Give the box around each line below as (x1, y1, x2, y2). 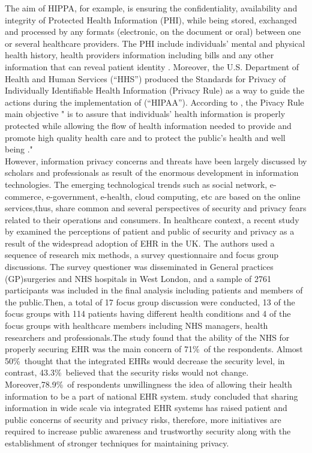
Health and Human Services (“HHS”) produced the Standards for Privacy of (5, 72, 286, 85)
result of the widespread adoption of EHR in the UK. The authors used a (5, 236, 275, 249)
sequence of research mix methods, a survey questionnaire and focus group (5, 248, 279, 261)
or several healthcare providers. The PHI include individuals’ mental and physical (5, 37, 305, 49)
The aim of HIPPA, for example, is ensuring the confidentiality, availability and (5, 2, 298, 14)
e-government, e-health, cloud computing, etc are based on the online (46, 190, 301, 202)
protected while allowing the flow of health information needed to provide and (5, 119, 292, 131)
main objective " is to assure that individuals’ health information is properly (5, 107, 286, 120)
